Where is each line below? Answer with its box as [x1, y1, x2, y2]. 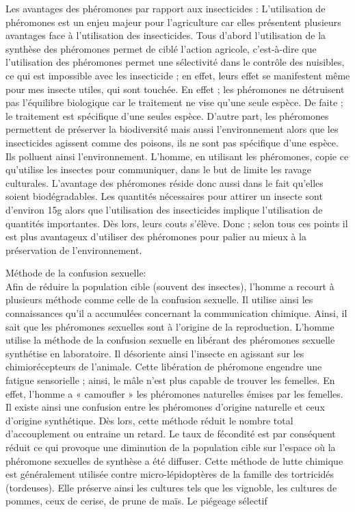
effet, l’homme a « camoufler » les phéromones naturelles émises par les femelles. [5, 386, 343, 400]
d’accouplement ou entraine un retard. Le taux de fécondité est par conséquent [5, 426, 336, 441]
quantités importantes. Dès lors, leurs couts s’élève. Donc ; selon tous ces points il [5, 216, 348, 230]
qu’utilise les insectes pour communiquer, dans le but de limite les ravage [5, 162, 311, 177]
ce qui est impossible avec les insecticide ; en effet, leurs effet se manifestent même [5, 68, 350, 82]
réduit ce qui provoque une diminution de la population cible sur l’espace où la [5, 440, 336, 454]
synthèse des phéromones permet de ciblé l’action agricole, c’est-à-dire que [5, 41, 317, 55]
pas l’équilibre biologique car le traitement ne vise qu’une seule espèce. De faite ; [5, 95, 343, 110]
